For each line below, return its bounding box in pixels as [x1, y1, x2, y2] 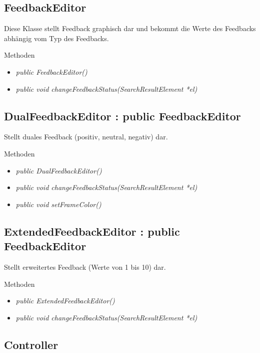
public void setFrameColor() [15, 199, 101, 209]
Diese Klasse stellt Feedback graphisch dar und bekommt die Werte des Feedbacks [4, 23, 256, 34]
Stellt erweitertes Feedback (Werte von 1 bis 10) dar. [4, 261, 166, 272]
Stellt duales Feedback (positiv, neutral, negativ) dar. [4, 131, 168, 142]
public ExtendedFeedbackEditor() [15, 295, 115, 306]
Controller [4, 336, 58, 352]
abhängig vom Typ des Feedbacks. [4, 33, 109, 43]
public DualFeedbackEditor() [15, 165, 102, 175]
